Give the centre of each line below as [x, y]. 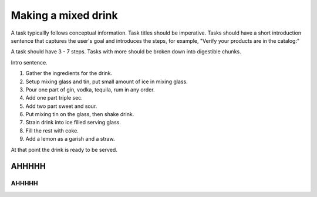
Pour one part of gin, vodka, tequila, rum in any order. [90, 89]
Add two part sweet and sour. [61, 106]
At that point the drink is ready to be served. [64, 150]
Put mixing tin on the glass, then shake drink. [80, 114]
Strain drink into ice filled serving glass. [73, 123]
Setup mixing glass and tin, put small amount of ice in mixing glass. [107, 81]
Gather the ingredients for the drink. [69, 73]
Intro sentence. [29, 62]
